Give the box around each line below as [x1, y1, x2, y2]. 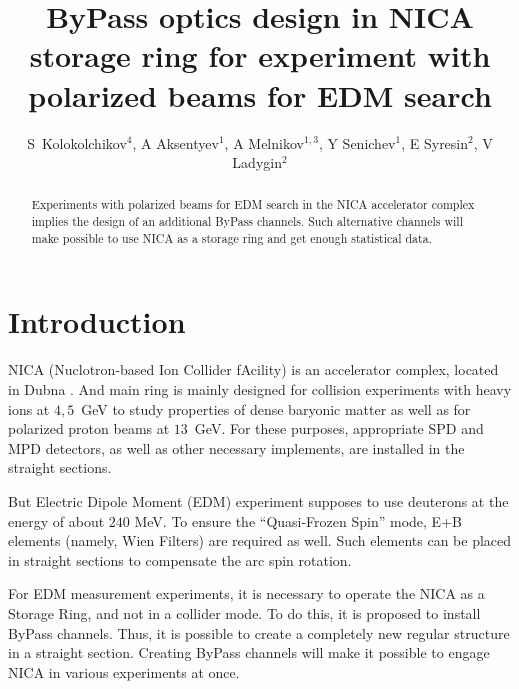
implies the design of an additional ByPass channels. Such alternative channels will [31, 213, 463, 230]
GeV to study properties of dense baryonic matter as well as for [81, 398, 471, 419]
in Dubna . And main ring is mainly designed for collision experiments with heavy [8, 378, 512, 399]
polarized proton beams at [8, 418, 170, 439]
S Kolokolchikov [27, 132, 127, 153]
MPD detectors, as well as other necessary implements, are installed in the [8, 437, 465, 458]
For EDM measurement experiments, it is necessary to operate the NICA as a [8, 583, 485, 604]
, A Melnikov [224, 132, 304, 153]
